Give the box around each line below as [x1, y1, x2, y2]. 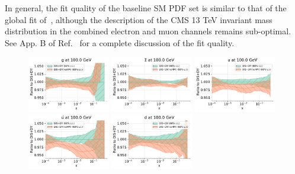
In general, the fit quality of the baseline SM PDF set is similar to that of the [5, 2, 287, 14]
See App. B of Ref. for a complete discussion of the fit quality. [5, 36, 235, 49]
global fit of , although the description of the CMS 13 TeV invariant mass [5, 13, 272, 25]
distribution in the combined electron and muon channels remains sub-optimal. [5, 25, 291, 37]
